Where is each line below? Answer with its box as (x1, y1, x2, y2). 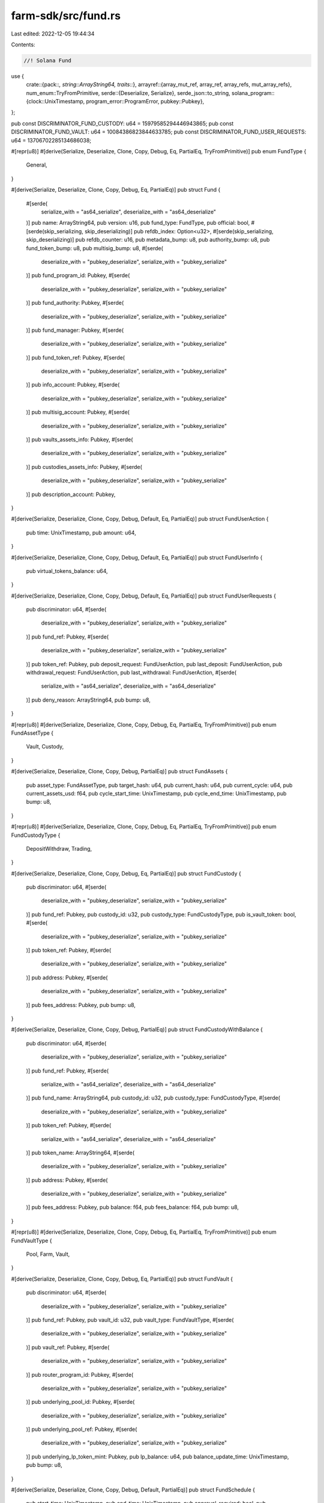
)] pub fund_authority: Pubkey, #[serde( (26, 299, 124, 307)
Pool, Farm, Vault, (26, 1250, 70, 1258)
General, (26, 161, 47, 168)
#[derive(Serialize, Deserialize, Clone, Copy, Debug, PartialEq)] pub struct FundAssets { (11, 768, 228, 775)
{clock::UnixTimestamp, (26, 98, 85, 105)
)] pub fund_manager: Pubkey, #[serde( (26, 326, 124, 334)
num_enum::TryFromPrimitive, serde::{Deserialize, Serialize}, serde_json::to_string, (26, 89, 230, 96)
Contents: (11, 41, 35, 48)
